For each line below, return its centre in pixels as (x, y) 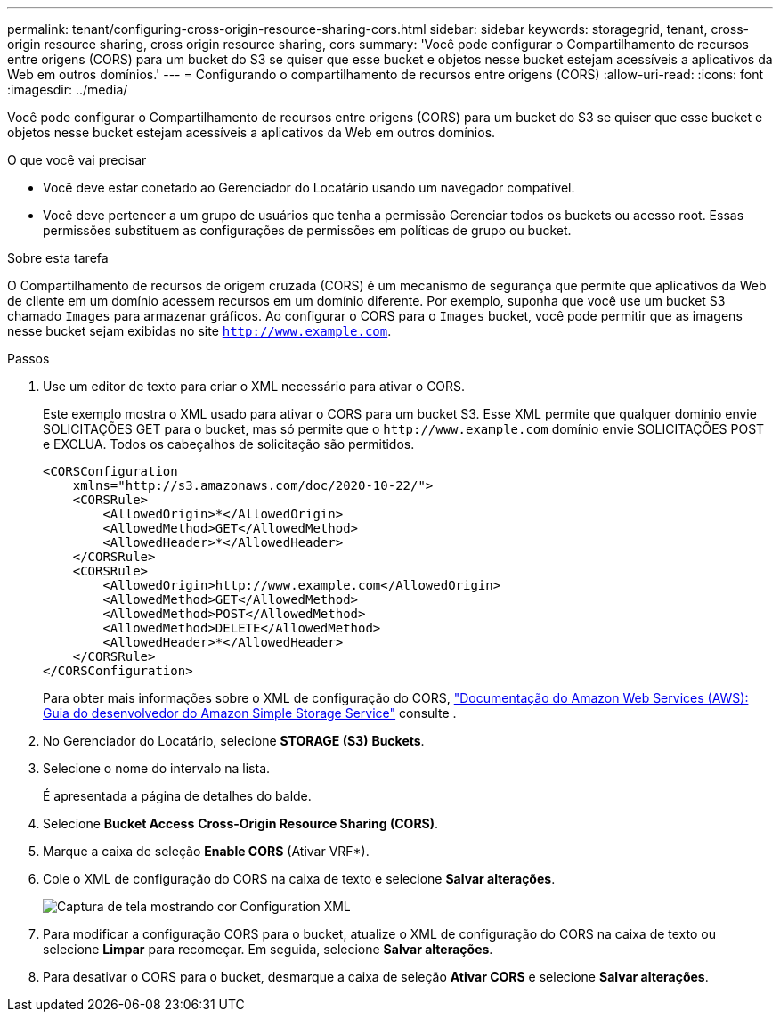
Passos (28, 359)
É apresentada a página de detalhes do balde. (177, 796)
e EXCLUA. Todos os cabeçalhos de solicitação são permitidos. (229, 444)
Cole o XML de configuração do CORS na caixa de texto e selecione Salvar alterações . (299, 879)
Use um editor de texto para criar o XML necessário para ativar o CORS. (254, 386)
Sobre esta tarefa (58, 258)
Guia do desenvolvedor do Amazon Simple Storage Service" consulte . (250, 713)
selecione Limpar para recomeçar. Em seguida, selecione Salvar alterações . (268, 949)
